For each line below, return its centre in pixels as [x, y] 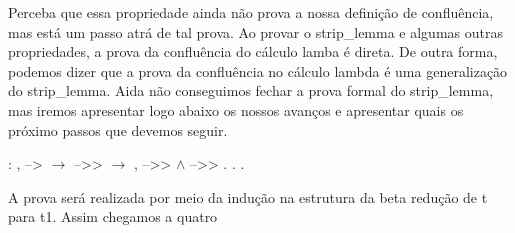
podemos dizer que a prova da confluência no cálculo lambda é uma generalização [258, 70]
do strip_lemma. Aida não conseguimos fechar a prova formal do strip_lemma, [251, 90]
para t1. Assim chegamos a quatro [113, 216]
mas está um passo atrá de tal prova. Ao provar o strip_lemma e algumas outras [255, 31]
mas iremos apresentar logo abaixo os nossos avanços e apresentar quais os [236, 109]
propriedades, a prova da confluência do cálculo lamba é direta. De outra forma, [253, 51]
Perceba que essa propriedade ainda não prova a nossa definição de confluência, [251, 12]
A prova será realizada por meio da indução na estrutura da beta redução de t [248, 196]
